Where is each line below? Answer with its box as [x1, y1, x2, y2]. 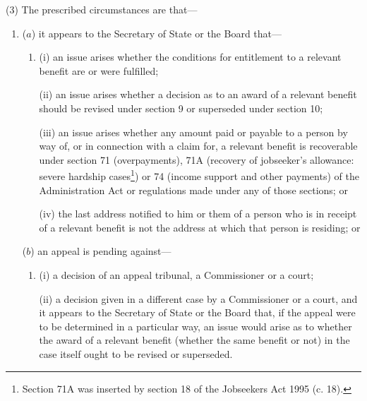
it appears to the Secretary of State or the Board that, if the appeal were [39, 305, 356, 320]
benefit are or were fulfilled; [39, 63, 159, 78]
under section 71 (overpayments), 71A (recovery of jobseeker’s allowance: [39, 152, 354, 167]
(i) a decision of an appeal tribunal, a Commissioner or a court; [39, 267, 314, 282]
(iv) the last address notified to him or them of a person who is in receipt [39, 206, 357, 221]
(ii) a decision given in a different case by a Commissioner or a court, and [39, 291, 358, 306]
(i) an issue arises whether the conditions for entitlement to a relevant [39, 49, 342, 64]
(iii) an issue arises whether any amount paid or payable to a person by [39, 124, 348, 139]
